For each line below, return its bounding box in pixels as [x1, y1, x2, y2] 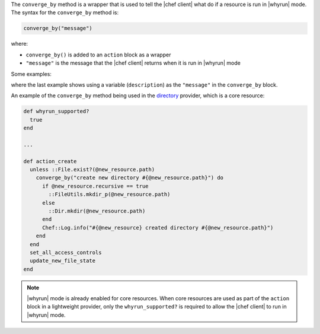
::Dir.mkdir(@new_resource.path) [48, 208, 146, 214]
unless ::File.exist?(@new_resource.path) [30, 166, 155, 173]
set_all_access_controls [30, 249, 102, 256]
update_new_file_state [30, 257, 96, 264]
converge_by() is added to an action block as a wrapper [25, 51, 171, 58]
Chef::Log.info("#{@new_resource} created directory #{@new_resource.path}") [42, 224, 274, 231]
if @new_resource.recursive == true [42, 183, 149, 189]
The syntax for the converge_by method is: [11, 9, 119, 16]
